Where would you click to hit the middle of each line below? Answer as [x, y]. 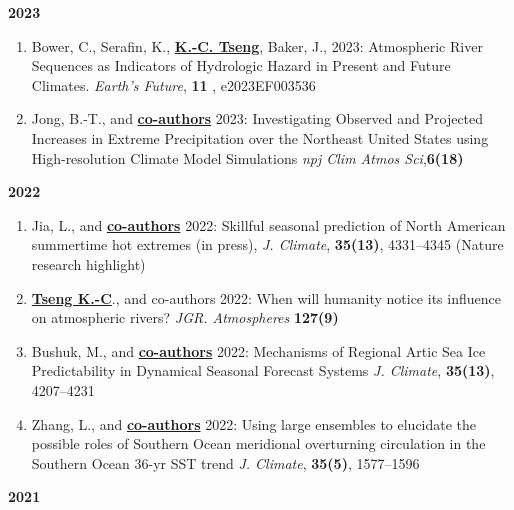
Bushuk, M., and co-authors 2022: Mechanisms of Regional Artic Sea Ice [258, 350]
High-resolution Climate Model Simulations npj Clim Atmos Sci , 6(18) [247, 157]
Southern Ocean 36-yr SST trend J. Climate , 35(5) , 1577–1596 [225, 462]
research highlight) [88, 263]
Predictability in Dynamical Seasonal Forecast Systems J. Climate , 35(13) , [263, 370]
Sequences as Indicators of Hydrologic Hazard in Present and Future [241, 65]
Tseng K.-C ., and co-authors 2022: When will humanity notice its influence [266, 297]
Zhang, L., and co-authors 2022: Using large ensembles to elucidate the [254, 423]
